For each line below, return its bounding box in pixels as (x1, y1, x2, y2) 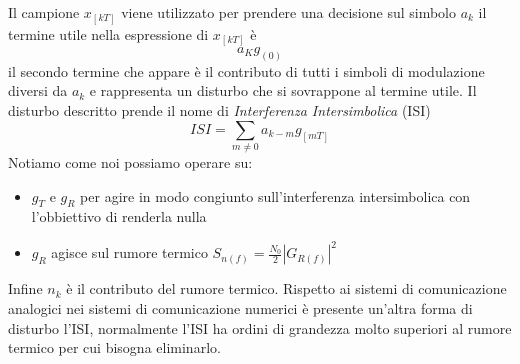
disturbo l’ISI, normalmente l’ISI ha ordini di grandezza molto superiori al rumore (8, 317, 512, 338)
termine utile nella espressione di (8, 23, 209, 44)
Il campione (8, 2, 80, 22)
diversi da (8, 80, 68, 101)
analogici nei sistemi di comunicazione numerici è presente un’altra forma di (8, 298, 473, 319)
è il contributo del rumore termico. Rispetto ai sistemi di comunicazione (66, 278, 507, 299)
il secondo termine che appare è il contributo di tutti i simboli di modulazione (8, 60, 485, 81)
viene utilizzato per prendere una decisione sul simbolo (121, 2, 456, 22)
